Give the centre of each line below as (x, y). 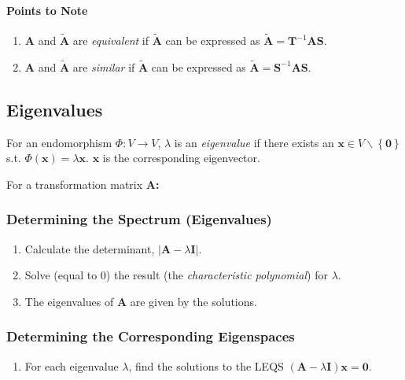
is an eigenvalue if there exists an (254, 142)
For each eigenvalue (72, 365)
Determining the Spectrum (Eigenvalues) (139, 219)
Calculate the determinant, (90, 248)
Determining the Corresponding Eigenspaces (151, 336)
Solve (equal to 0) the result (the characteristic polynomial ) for (176, 275)
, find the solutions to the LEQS (206, 365)
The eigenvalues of (69, 301)
